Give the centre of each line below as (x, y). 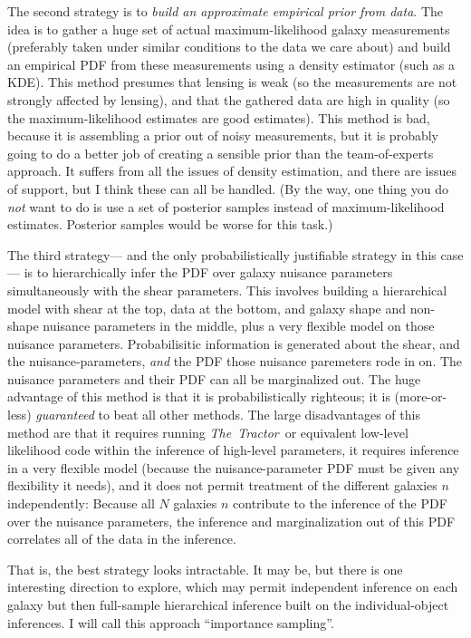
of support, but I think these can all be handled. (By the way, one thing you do (228, 188)
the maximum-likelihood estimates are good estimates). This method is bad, (219, 117)
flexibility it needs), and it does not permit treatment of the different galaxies (222, 485)
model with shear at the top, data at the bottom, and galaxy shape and (207, 308)
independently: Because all (81, 503)
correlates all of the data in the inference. (122, 539)
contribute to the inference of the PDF (340, 503)
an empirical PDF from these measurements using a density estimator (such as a (231, 64)
